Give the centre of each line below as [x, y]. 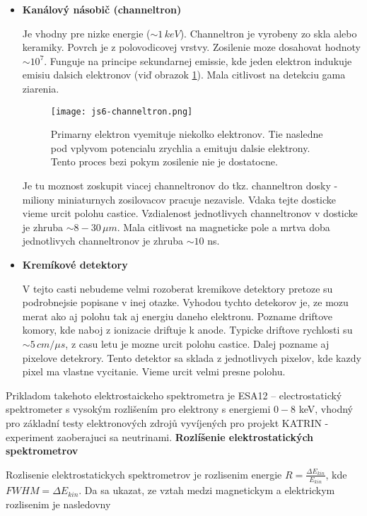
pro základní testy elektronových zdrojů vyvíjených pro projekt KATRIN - [167, 422]
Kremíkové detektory [75, 264]
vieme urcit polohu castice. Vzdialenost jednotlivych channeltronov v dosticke [190, 213]
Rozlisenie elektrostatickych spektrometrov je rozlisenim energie [144, 474]
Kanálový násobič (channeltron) [102, 9]
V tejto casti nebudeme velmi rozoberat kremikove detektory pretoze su [177, 288]
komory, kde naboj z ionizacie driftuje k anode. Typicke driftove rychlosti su [187, 330]
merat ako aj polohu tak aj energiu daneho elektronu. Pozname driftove [177, 316]
